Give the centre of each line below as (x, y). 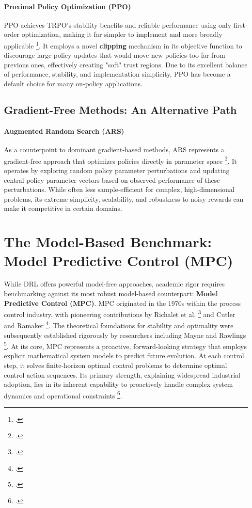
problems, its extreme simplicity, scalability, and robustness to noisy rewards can (124, 198)
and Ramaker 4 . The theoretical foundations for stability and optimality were (119, 325)
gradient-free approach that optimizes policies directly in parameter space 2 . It (120, 160)
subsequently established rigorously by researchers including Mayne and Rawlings (125, 335)
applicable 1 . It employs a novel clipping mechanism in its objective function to (123, 45)
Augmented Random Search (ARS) (64, 131)
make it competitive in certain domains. (63, 208)
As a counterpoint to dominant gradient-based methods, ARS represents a (114, 150)
